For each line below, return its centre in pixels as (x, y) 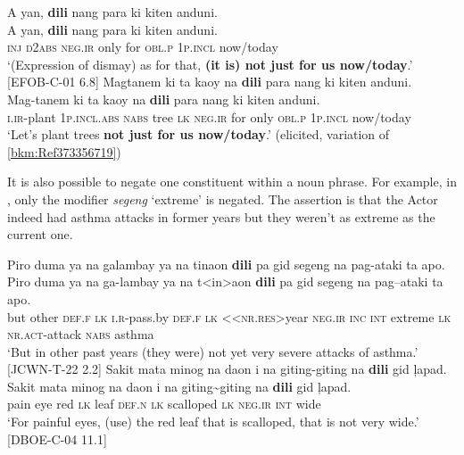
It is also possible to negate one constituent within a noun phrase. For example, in (232, 182)
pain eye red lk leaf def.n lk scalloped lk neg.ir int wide (164, 404)
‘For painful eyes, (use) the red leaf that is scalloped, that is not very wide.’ (213, 422)
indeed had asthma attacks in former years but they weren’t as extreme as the (221, 216)
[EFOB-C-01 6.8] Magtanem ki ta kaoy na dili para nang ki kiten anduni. (210, 82)
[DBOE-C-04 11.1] (57, 438)
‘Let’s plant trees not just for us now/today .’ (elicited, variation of (199, 134)
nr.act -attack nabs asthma (81, 334)
